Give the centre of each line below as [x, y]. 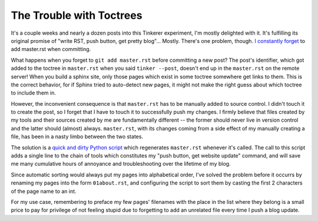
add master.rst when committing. [51, 49]
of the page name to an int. [44, 191]
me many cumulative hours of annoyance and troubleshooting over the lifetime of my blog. [121, 164]
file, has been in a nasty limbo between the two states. [77, 137]
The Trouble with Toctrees [77, 15]
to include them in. [33, 93]
